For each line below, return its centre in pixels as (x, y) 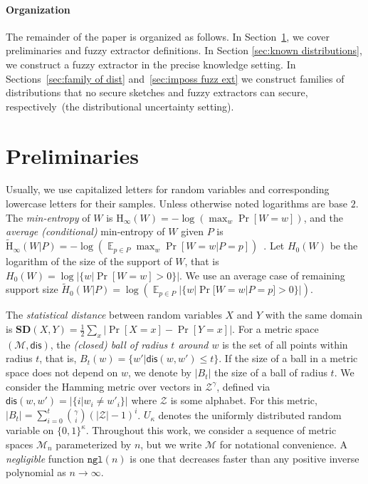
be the (344, 246)
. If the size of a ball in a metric (288, 358)
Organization (38, 9)
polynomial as (36, 472)
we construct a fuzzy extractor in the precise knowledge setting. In (151, 64)
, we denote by (160, 372)
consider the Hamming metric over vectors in (104, 386)
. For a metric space (275, 329)
